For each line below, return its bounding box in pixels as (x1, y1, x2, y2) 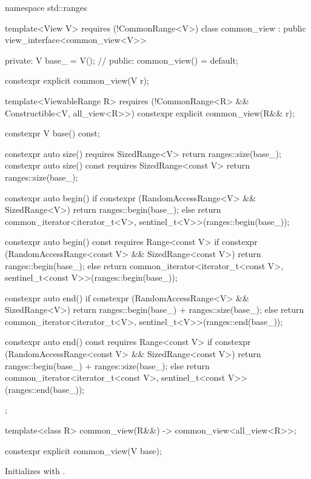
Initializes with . (5, 464, 65, 477)
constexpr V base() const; (5, 127, 100, 139)
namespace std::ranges (5, 1, 87, 13)
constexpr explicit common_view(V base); (5, 444, 162, 457)
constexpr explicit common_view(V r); (5, 74, 149, 87)
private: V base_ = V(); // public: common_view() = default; (5, 53, 238, 66)
